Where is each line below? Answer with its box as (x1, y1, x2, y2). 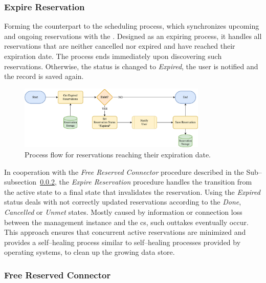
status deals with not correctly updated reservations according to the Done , (4, 196, 241, 207)
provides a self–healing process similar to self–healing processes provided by (4, 236, 241, 247)
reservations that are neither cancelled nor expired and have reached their (4, 41, 235, 51)
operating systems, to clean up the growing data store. (4, 247, 175, 257)
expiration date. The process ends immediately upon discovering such (4, 51, 222, 61)
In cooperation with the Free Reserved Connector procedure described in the (4, 166, 244, 177)
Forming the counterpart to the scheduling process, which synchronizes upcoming (4, 21, 259, 31)
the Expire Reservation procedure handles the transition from (59, 176, 252, 187)
